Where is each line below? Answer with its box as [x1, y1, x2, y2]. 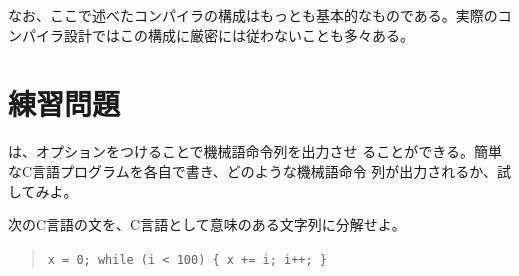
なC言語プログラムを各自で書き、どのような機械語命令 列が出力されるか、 [8, 160, 498, 181]
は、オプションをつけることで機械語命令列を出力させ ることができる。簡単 [8, 141, 502, 162]
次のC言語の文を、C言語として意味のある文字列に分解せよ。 [8, 214, 406, 235]
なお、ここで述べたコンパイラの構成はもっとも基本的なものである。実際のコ [8, 5, 512, 25]
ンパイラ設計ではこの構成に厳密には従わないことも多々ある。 [8, 24, 414, 45]
